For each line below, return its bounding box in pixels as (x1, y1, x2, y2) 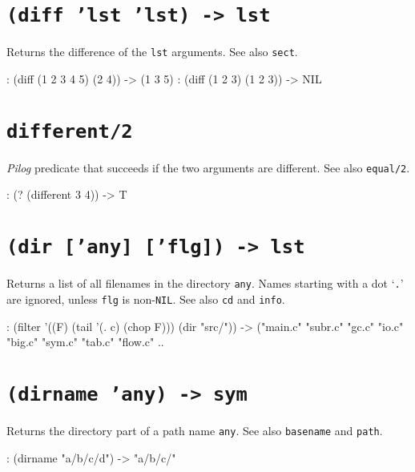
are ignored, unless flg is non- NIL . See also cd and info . (6, 290, 285, 307)
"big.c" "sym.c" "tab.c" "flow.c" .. (6, 333, 164, 350)
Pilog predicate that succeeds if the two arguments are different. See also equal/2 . (6, 159, 410, 175)
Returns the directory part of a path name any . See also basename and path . (6, 422, 383, 438)
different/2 (6, 119, 133, 143)
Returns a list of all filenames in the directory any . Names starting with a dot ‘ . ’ (6, 275, 404, 292)
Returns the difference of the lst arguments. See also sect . (6, 43, 298, 60)
